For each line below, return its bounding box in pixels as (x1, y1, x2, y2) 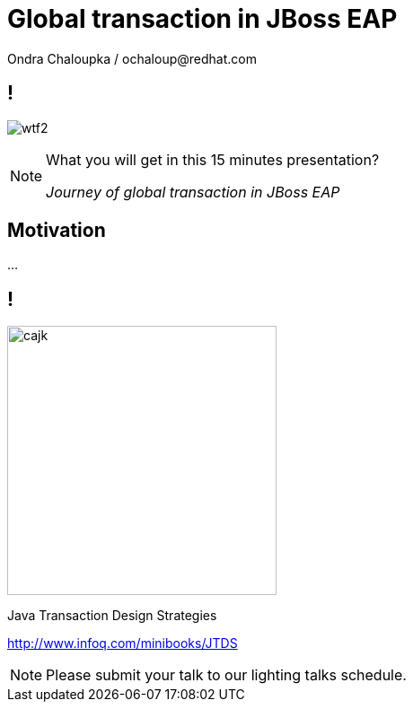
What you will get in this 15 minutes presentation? (46, 150, 380, 169)
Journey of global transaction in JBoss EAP (46, 182, 340, 201)
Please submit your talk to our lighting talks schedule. (46, 666, 407, 685)
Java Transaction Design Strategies (7, 608, 217, 624)
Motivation (7, 219, 106, 242)
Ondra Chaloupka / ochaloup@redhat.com (7, 50, 257, 66)
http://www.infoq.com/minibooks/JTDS (7, 635, 238, 652)
